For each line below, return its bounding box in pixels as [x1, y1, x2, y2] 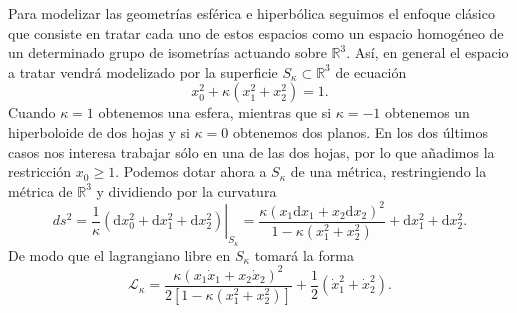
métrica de [8, 180, 73, 201]
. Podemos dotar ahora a [115, 161, 267, 182]
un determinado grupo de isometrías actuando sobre [8, 42, 327, 63]
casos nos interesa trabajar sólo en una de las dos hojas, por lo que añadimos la [8, 141, 495, 162]
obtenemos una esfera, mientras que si [98, 102, 332, 123]
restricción [8, 161, 72, 182]
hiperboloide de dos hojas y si [8, 121, 190, 142]
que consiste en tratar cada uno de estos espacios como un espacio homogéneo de [8, 22, 504, 43]
